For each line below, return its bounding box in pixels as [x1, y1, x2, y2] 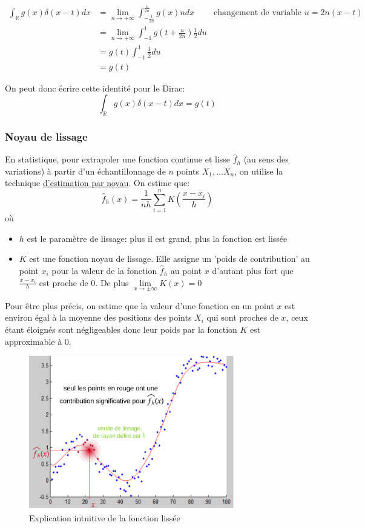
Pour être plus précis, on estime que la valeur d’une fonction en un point [5, 299, 274, 312]
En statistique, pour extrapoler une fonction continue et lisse [5, 153, 231, 165]
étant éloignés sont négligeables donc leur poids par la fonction [5, 322, 237, 335]
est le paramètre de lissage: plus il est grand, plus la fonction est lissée [27, 232, 288, 244]
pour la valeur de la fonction [51, 264, 157, 276]
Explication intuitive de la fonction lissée [29, 512, 180, 524]
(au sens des [243, 153, 289, 165]
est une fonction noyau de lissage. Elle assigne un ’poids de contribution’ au [29, 252, 310, 265]
